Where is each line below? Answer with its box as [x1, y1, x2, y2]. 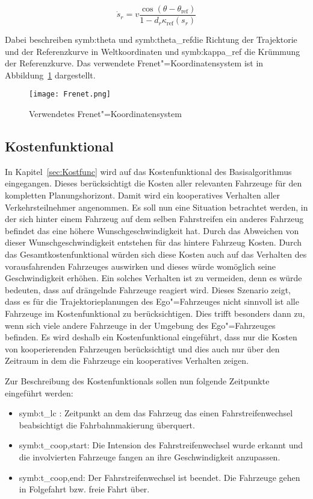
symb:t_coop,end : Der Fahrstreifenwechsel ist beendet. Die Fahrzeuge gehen [19, 471, 300, 483]
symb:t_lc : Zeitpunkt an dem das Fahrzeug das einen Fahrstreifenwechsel [19, 407, 293, 419]
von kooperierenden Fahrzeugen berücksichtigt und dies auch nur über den [5, 342, 280, 355]
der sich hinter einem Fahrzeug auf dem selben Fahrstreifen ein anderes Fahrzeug [5, 212, 304, 225]
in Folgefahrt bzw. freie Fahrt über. [19, 483, 150, 495]
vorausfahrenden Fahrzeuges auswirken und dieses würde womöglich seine [5, 259, 276, 272]
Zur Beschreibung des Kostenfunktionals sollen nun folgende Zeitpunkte [5, 374, 270, 387]
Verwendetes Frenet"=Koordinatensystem [29, 107, 182, 120]
